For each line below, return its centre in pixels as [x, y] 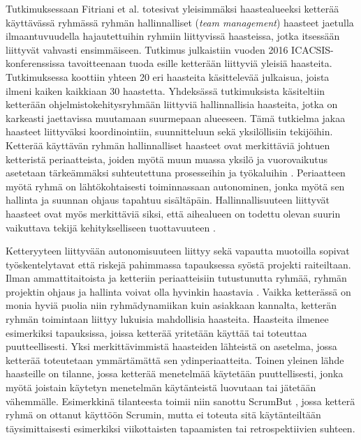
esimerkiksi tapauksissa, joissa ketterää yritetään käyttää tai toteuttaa [156, 332]
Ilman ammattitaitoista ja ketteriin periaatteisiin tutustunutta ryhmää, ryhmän [176, 278]
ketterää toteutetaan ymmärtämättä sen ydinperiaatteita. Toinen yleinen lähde [175, 359]
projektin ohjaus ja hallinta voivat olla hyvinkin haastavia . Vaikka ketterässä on [178, 291]
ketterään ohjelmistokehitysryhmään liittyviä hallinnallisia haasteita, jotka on [172, 104]
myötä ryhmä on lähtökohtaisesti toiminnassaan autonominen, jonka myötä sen [175, 186]
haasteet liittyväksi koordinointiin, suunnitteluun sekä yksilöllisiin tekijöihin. [169, 131]
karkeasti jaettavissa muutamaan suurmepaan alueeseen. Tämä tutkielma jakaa [176, 117]
